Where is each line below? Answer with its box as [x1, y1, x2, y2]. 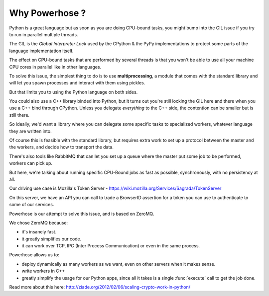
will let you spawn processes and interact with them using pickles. [9, 80, 145, 86]
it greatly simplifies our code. [21, 236, 82, 242]
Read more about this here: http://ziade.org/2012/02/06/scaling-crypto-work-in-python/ [9, 284, 190, 290]
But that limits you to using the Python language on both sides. [9, 89, 138, 95]
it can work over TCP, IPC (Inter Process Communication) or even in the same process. [21, 243, 200, 249]
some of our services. [9, 202, 54, 208]
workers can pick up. [9, 160, 52, 166]
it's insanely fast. [21, 229, 57, 235]
